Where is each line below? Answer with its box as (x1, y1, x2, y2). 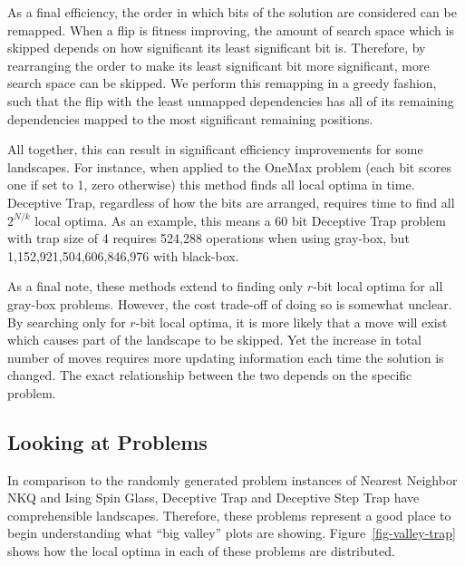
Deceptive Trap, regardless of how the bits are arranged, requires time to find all (7, 192, 455, 211)
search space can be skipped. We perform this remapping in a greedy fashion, (7, 73, 437, 93)
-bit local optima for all (313, 277, 443, 296)
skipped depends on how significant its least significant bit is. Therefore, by (7, 38, 426, 57)
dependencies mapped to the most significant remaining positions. (7, 109, 373, 128)
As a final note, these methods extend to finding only (7, 277, 304, 296)
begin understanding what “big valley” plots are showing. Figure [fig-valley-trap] (7, 523, 456, 542)
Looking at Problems (7, 427, 208, 455)
